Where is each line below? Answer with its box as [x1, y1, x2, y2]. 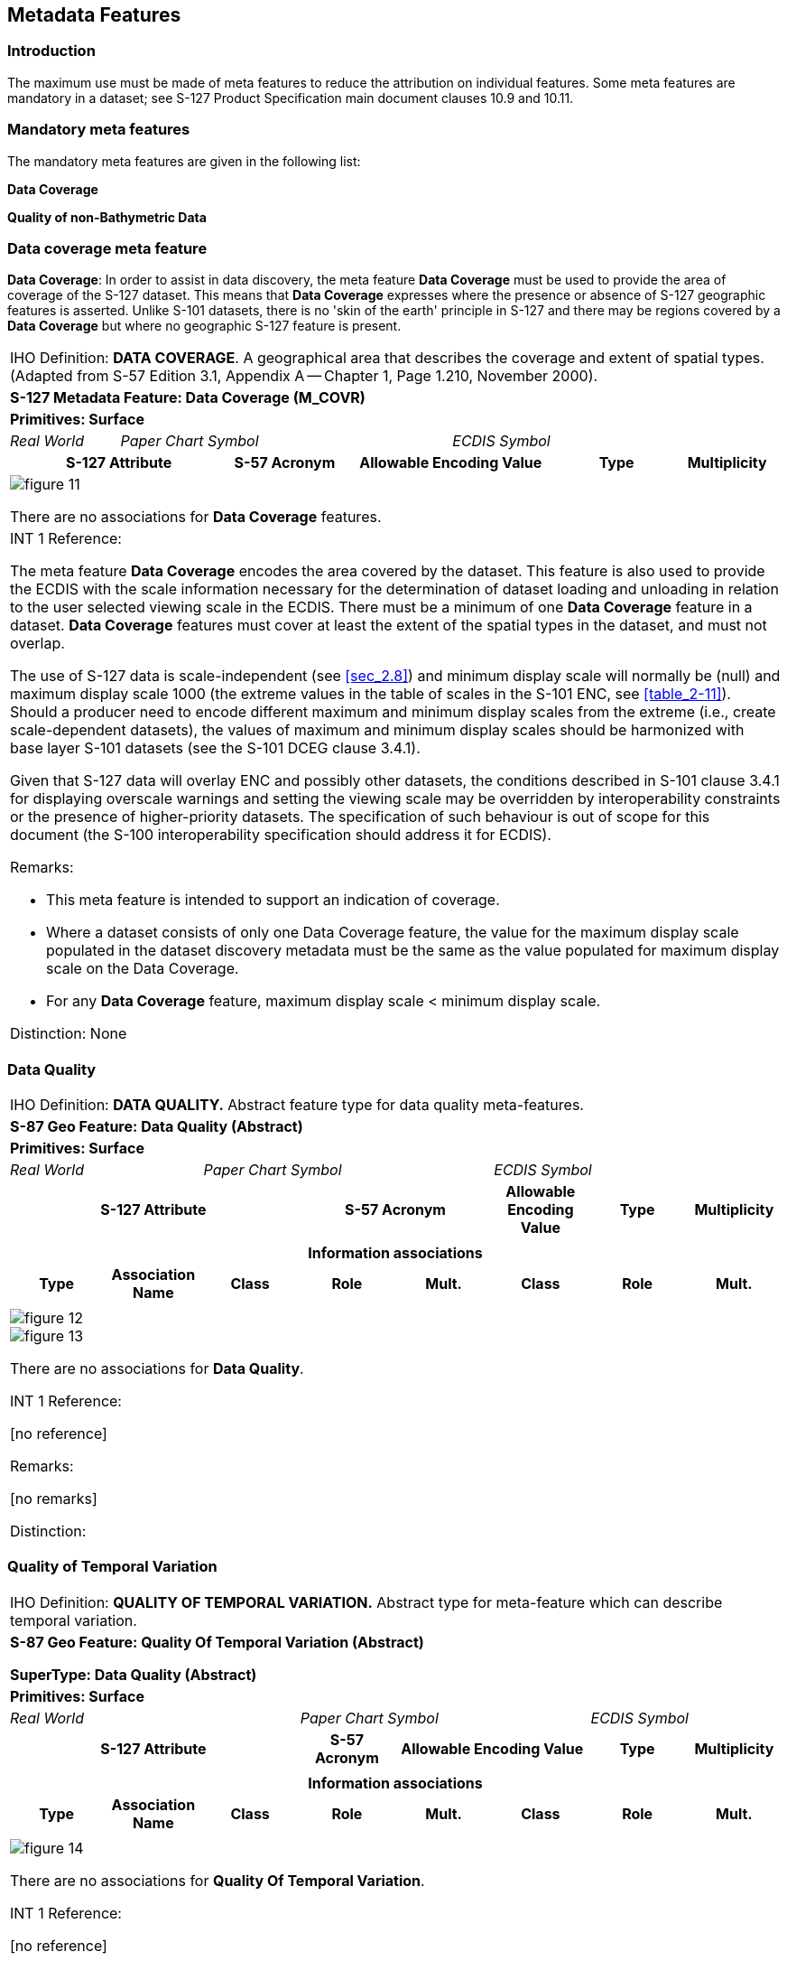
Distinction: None [10, 1024, 127, 1043]
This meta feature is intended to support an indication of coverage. [46, 891, 500, 910]
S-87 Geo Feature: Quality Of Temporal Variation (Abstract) [10, 1632, 424, 1651]
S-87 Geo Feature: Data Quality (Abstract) [10, 1117, 303, 1136]
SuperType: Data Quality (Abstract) [10, 1665, 257, 1684]
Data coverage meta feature [7, 238, 208, 257]
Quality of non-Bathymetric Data [7, 209, 207, 225]
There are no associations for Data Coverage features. [10, 508, 382, 527]
